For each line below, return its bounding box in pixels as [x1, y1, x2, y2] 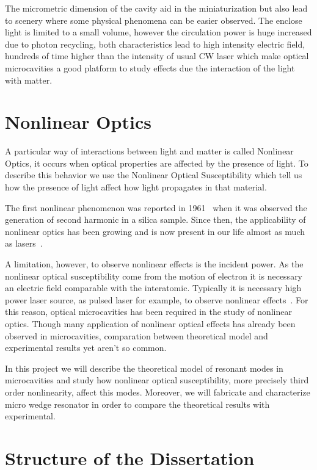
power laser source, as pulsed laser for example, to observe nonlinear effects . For [5, 293, 308, 306]
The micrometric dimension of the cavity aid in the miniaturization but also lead [5, 2, 308, 14]
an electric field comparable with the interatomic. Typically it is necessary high [5, 281, 302, 294]
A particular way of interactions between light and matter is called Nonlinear [5, 145, 294, 157]
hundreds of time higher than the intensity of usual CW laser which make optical [5, 49, 309, 62]
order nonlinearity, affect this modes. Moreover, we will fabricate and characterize [5, 385, 310, 398]
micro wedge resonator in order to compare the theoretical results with [5, 397, 270, 410]
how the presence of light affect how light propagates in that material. [5, 181, 267, 193]
